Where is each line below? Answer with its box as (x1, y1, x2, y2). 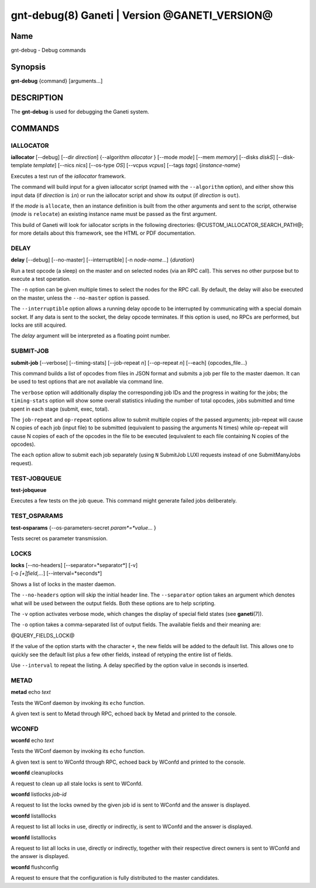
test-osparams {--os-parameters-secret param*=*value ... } (11, 524, 156, 531)
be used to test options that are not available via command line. (11, 378, 164, 385)
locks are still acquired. (11, 321, 67, 328)
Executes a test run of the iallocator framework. (11, 172, 126, 179)
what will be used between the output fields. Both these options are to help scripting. (11, 599, 216, 606)
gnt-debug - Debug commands (11, 47, 86, 54)
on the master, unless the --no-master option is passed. (11, 294, 150, 301)
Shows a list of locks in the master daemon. (11, 581, 116, 588)
